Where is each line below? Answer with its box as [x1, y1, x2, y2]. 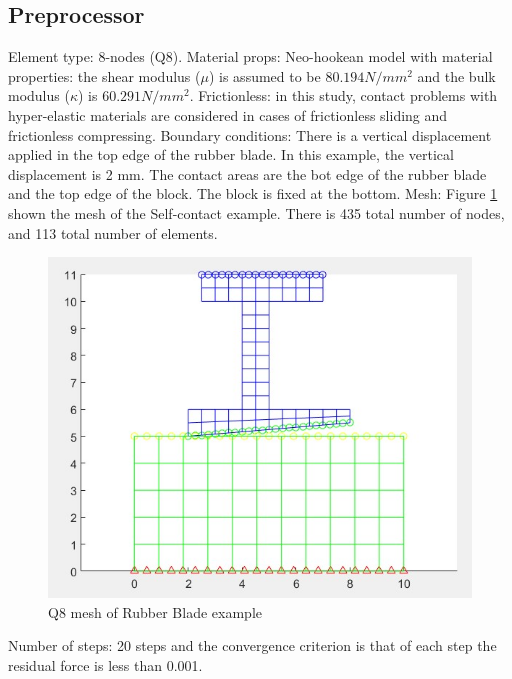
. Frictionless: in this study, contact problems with [189, 85, 498, 106]
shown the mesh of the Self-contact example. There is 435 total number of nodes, [8, 202, 505, 223]
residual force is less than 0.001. [8, 654, 203, 675]
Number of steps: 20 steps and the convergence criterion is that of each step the [8, 635, 497, 656]
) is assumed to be [208, 65, 321, 86]
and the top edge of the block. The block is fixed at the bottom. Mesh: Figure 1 [8, 183, 498, 204]
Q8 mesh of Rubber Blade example [48, 601, 262, 622]
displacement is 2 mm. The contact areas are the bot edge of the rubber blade [8, 163, 487, 184]
